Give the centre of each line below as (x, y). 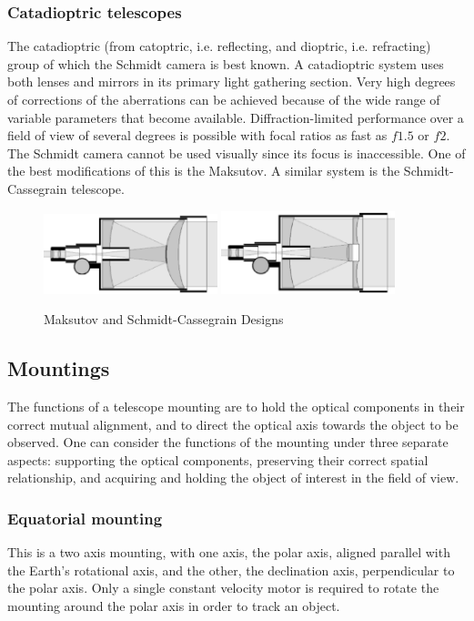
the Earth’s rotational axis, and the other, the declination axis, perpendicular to (231, 570)
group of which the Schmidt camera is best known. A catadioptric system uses (226, 63)
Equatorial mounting (85, 518)
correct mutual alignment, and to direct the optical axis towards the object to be (233, 424)
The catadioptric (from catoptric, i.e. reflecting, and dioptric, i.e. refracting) (219, 46)
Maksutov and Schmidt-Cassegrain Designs (164, 319)
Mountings (59, 368)
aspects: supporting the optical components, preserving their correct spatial (218, 459)
